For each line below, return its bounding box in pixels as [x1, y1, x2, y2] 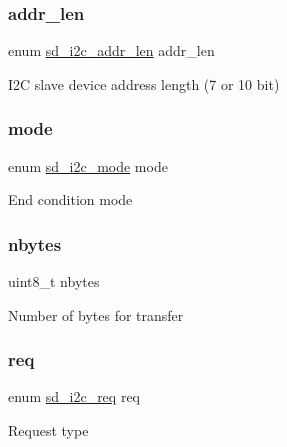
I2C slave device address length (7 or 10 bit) [8, 73, 280, 94]
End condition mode [8, 189, 133, 210]
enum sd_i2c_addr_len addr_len [8, 40, 215, 61]
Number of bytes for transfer [8, 304, 184, 325]
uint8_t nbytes [8, 271, 100, 292]
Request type [8, 420, 89, 441]
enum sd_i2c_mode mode [8, 155, 168, 176]
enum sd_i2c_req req [8, 386, 140, 407]
